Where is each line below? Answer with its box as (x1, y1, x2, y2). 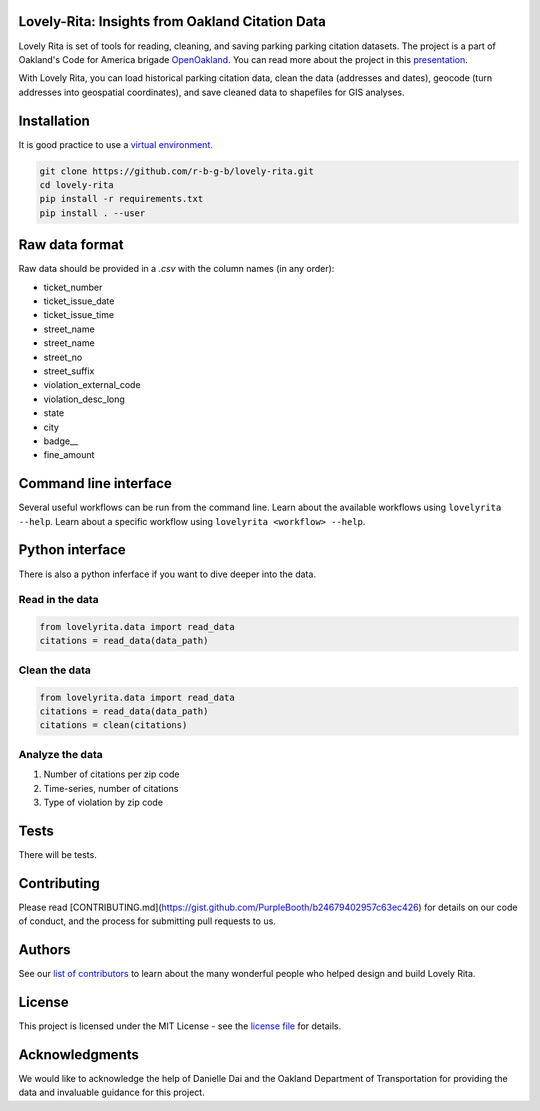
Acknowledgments (18, 1046, 140, 1063)
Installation (18, 112, 90, 129)
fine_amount (43, 449, 95, 461)
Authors (18, 941, 71, 958)
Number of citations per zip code (43, 768, 180, 780)
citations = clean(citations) (39, 720, 188, 731)
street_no (43, 351, 83, 363)
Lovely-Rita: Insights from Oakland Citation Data (18, 13, 327, 30)
